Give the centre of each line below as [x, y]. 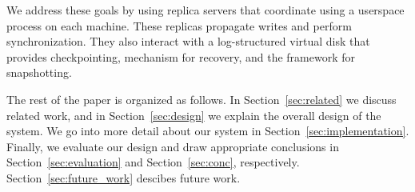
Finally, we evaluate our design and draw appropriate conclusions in [173, 146]
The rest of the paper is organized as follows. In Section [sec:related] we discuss [202, 99]
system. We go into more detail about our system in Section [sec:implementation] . [208, 131]
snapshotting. [39, 72]
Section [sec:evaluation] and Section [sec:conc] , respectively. [153, 162]
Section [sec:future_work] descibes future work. [124, 177]
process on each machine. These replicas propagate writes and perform [179, 25]
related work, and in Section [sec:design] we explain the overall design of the [194, 115]
